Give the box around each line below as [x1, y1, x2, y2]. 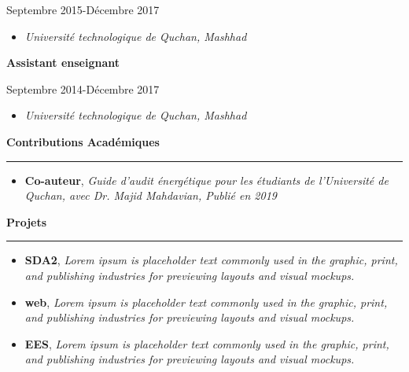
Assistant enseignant [6, 54, 120, 71]
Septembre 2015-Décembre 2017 [6, 2, 160, 17]
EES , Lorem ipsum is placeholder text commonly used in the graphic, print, [24, 335, 389, 352]
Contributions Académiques [6, 133, 160, 149]
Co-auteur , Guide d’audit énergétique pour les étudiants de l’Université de [24, 171, 389, 188]
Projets [6, 213, 47, 230]
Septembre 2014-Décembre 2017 [6, 80, 160, 97]
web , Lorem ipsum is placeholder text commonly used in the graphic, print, [24, 293, 388, 310]
